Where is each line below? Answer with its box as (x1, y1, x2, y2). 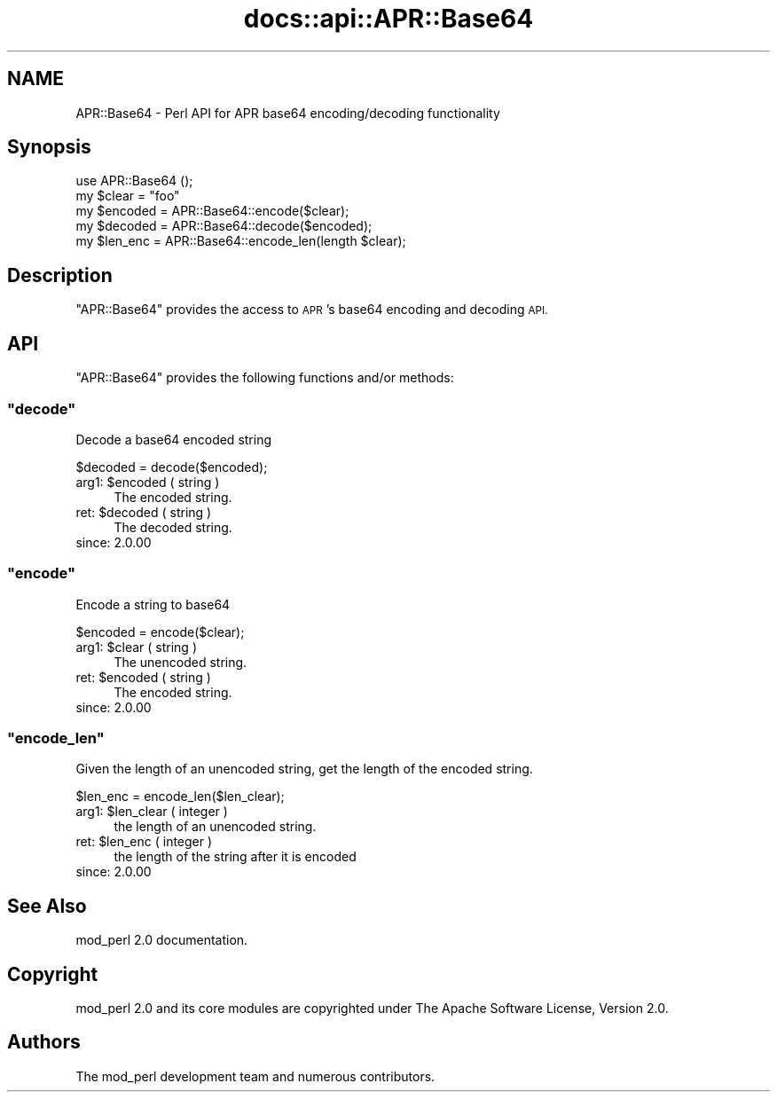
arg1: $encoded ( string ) (75, 474, 220, 490)
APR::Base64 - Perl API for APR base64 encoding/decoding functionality (75, 105, 500, 121)
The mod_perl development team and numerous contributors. (75, 1068, 436, 1084)
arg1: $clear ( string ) (75, 639, 197, 655)
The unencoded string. (114, 654, 247, 670)
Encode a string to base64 (75, 596, 231, 612)
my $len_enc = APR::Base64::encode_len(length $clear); (75, 233, 406, 249)
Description (7, 263, 113, 287)
